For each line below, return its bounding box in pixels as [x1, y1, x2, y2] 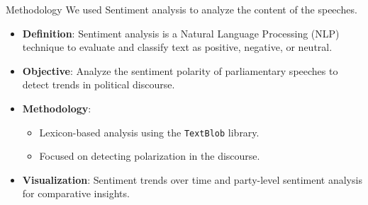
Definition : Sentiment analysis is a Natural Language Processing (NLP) [22, 25, 340, 40]
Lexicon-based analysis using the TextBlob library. [39, 124, 260, 139]
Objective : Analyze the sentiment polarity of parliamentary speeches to [22, 63, 338, 78]
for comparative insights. [22, 186, 130, 201]
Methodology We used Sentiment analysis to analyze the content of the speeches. [6, 2, 357, 16]
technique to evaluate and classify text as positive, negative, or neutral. [22, 40, 333, 54]
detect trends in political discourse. [22, 77, 175, 92]
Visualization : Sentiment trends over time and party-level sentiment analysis [22, 172, 362, 187]
